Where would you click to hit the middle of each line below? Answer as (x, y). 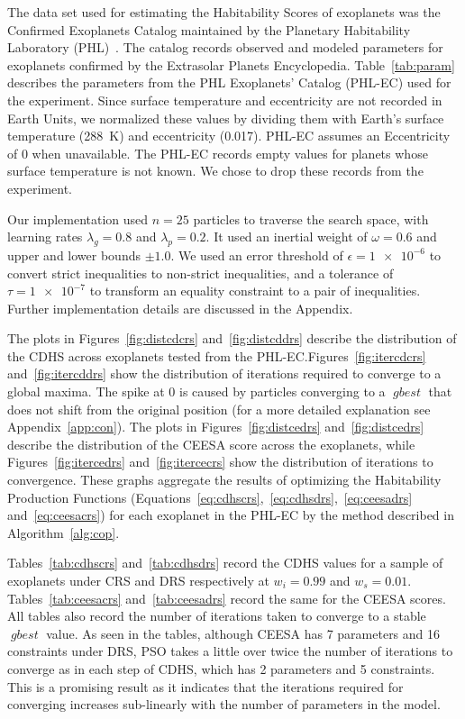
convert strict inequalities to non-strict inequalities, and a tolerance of (201, 273)
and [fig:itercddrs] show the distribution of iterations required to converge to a (224, 373)
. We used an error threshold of (257, 255)
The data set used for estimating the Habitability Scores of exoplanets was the (224, 12)
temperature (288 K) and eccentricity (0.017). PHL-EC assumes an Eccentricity (229, 136)
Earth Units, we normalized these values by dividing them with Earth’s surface (226, 118)
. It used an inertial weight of (287, 237)
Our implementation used (78, 218)
